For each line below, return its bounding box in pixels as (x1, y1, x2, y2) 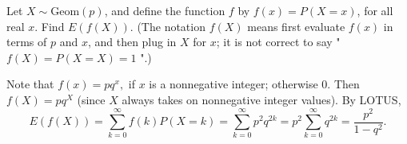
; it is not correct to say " (216, 33, 341, 50)
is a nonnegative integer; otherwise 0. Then (149, 76, 360, 92)
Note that (6, 76, 54, 92)
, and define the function (104, 2, 225, 18)
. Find (34, 18, 65, 34)
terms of (6, 33, 47, 50)
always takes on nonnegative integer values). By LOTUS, (122, 91, 401, 107)
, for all (357, 2, 393, 18)
